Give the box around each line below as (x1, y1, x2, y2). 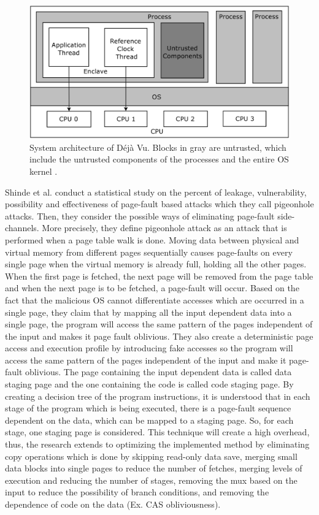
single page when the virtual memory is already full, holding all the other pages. (5, 257, 307, 270)
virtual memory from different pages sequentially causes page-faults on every (5, 245, 293, 258)
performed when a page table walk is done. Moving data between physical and (5, 233, 299, 246)
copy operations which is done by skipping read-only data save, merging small (5, 449, 298, 462)
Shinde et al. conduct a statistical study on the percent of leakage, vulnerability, (5, 185, 307, 198)
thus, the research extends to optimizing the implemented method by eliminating (5, 438, 310, 451)
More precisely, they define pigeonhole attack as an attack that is (42, 221, 287, 234)
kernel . (29, 164, 58, 177)
